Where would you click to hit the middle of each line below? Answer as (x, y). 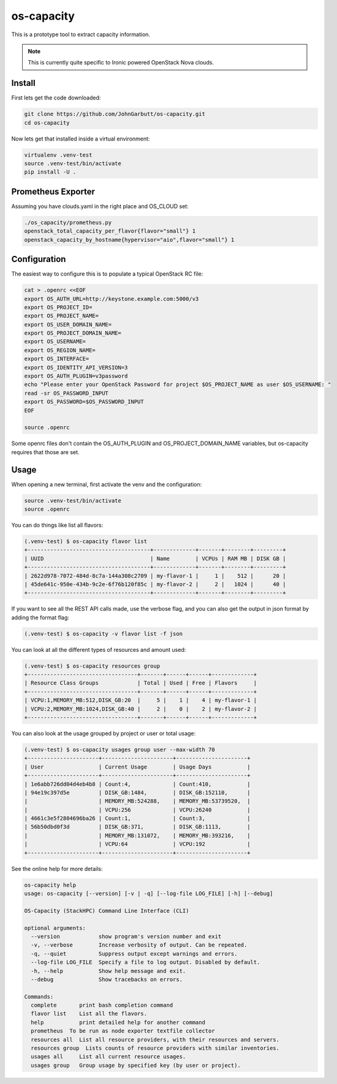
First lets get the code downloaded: (56, 98)
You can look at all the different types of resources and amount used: (99, 649)
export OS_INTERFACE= (57, 359)
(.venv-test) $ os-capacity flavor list (85, 541)
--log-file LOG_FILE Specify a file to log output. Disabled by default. (146, 962)
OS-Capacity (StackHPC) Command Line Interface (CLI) (107, 911)
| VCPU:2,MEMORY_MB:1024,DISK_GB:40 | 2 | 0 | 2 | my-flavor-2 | (141, 709)
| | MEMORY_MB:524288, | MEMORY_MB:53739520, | (137, 801)
